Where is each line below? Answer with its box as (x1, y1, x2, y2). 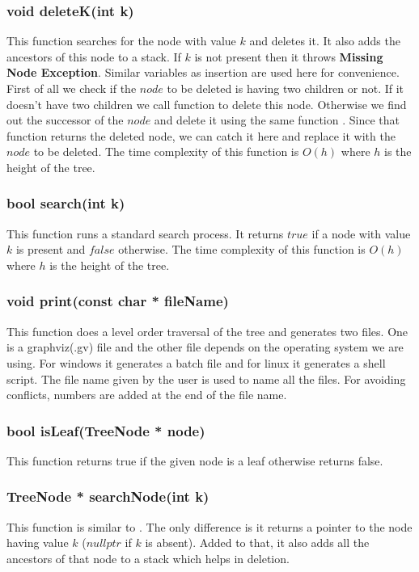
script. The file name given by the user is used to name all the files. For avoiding (6, 370, 406, 387)
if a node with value (311, 225, 411, 242)
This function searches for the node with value (6, 32, 236, 49)
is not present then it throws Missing (194, 48, 383, 65)
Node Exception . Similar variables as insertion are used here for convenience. (6, 64, 400, 81)
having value (6, 534, 69, 551)
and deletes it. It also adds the (249, 32, 400, 49)
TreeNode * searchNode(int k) (6, 486, 209, 507)
